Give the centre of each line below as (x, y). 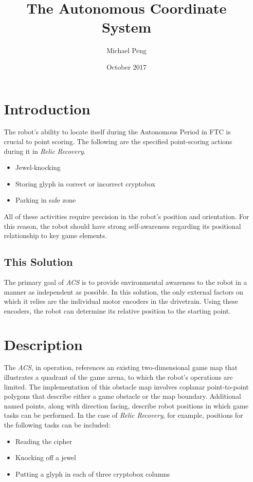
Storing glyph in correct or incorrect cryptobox (85, 183)
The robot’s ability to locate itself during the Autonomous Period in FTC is (117, 132)
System (126, 27)
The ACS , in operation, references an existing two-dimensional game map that (121, 367)
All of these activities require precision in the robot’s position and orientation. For (126, 216)
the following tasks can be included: (57, 425)
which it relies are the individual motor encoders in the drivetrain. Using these (121, 301)
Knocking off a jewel (46, 457)
